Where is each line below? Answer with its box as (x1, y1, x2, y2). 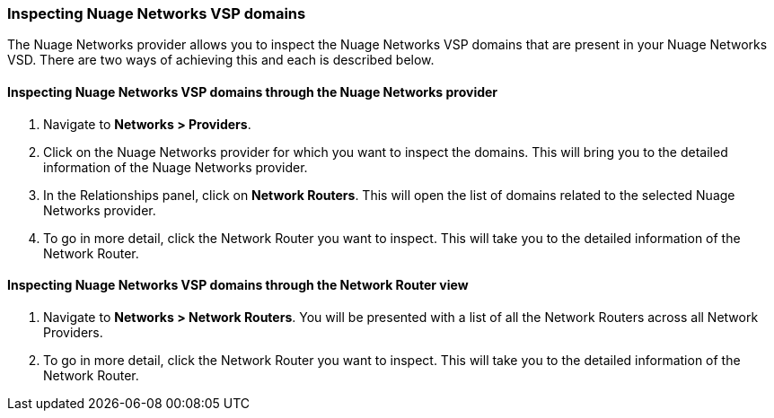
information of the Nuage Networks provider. (43, 159, 308, 175)
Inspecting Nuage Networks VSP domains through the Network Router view (7, 277, 469, 293)
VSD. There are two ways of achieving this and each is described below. (7, 52, 435, 68)
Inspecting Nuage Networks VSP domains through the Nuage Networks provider (7, 83, 498, 100)
